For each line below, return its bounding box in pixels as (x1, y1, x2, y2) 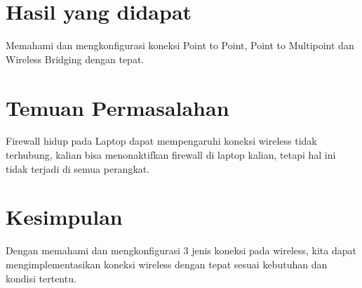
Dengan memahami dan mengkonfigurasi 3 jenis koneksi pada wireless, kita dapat (6, 243, 356, 258)
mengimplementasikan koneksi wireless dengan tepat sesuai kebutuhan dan (6, 256, 328, 271)
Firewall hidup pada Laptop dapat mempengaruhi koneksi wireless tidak (6, 133, 317, 148)
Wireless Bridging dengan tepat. (6, 51, 145, 66)
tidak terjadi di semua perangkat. (6, 161, 150, 176)
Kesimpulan (6, 202, 123, 231)
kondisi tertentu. (6, 270, 76, 285)
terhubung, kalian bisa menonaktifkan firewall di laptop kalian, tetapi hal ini (6, 148, 336, 162)
